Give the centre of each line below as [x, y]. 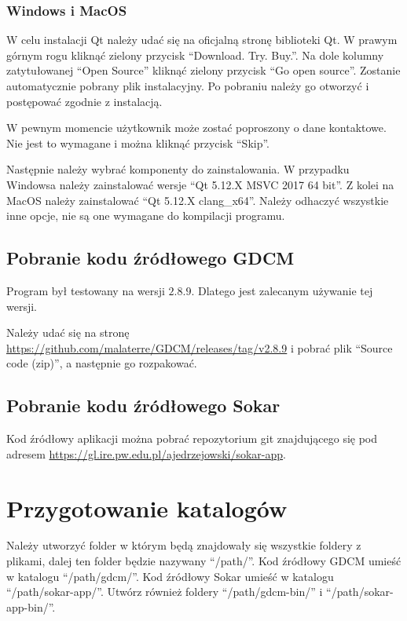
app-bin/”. [31, 606]
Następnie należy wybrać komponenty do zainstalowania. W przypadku [178, 169]
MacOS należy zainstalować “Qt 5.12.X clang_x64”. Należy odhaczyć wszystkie [198, 200]
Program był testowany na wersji [86, 290]
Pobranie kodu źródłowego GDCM [150, 258]
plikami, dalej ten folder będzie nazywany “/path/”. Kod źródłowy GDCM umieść [204, 561]
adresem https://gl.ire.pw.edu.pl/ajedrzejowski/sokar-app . [146, 453]
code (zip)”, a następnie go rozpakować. [102, 363]
